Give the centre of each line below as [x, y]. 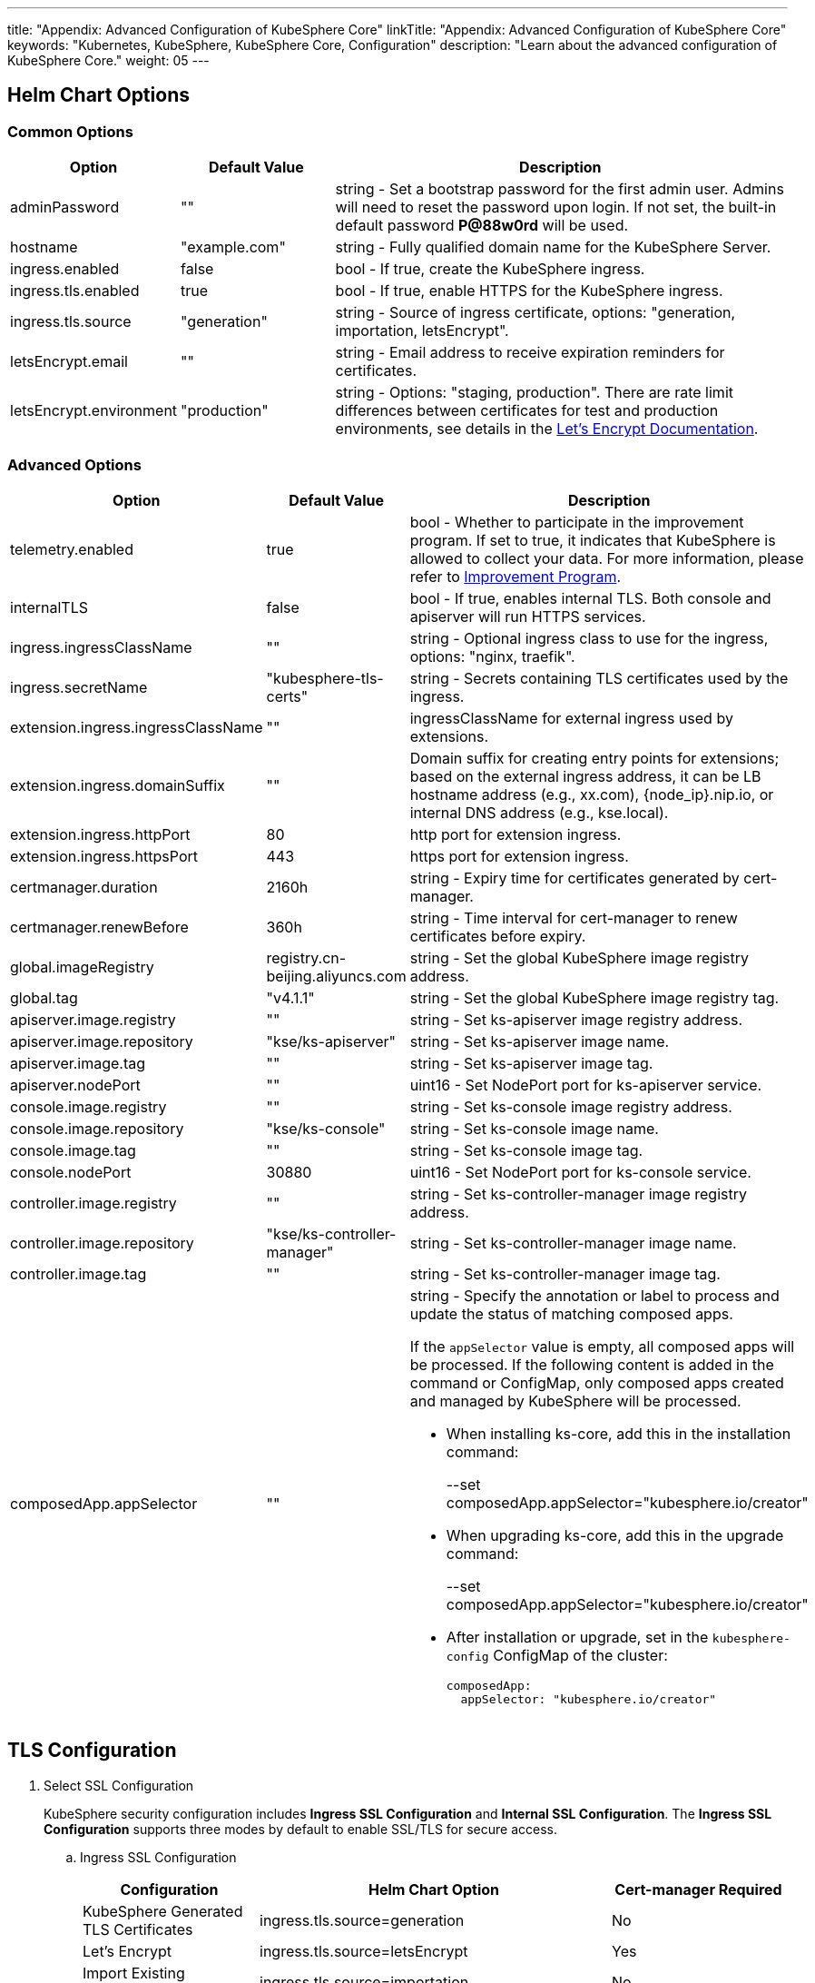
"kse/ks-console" [326, 1128]
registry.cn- [306, 957]
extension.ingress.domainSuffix [118, 785]
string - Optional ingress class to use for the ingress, [589, 638]
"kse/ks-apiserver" [331, 1041]
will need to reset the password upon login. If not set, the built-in [556, 207]
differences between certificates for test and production [527, 411]
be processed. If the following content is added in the [592, 1364]
